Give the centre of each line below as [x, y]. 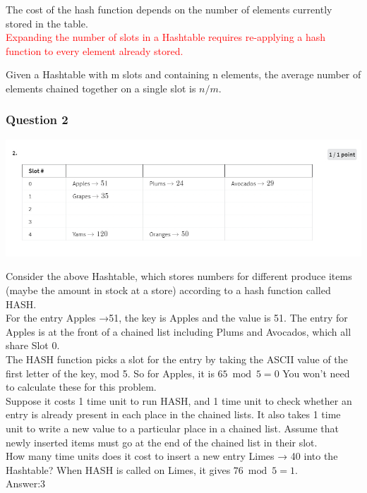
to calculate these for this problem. [81, 387]
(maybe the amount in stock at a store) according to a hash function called [168, 290]
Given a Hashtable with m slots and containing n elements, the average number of [183, 74]
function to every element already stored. [95, 50]
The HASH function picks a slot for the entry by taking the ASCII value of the [177, 359]
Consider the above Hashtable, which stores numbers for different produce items [179, 276]
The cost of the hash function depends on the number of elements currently [169, 9]
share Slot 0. [33, 345]
